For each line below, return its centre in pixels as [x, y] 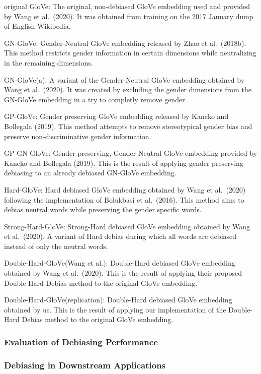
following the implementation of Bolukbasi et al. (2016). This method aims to [124, 199]
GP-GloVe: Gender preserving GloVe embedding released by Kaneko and [116, 116]
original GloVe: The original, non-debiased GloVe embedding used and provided [127, 6]
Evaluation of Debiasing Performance [81, 341]
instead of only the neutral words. [56, 246]
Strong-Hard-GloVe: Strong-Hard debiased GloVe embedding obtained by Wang [127, 226]
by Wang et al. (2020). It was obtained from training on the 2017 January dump [129, 16]
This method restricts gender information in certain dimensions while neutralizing [130, 53]
